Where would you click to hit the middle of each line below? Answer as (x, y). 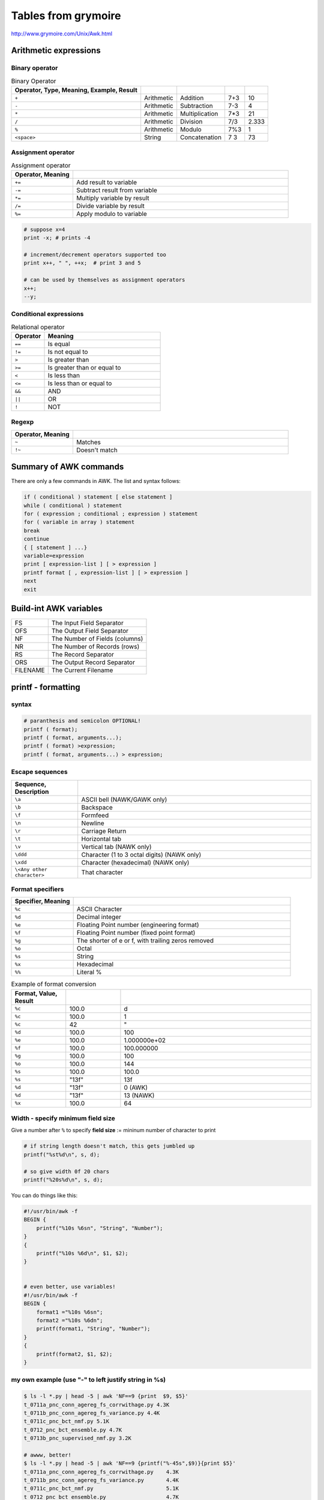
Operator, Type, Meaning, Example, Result (76, 90)
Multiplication (199, 114)
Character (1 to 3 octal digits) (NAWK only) (141, 854)
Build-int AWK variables (57, 608)
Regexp (22, 422)
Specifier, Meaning (42, 901)
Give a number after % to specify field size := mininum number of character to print (113, 1130)
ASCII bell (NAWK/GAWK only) (124, 799)
